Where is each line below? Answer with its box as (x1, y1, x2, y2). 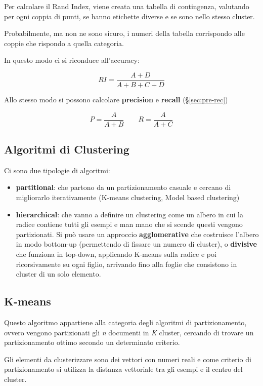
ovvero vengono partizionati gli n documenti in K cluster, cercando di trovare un (4, 327, 254, 337)
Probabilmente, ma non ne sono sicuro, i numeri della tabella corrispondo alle (4, 28, 245, 38)
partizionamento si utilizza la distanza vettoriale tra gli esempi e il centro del (4, 364, 243, 374)
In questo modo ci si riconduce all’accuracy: (4, 55, 140, 65)
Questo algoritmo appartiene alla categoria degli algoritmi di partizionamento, (4, 317, 247, 328)
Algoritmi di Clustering (4, 141, 129, 157)
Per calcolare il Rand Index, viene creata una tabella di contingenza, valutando (4, 1, 249, 11)
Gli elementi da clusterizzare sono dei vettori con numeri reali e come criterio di (4, 354, 251, 364)
